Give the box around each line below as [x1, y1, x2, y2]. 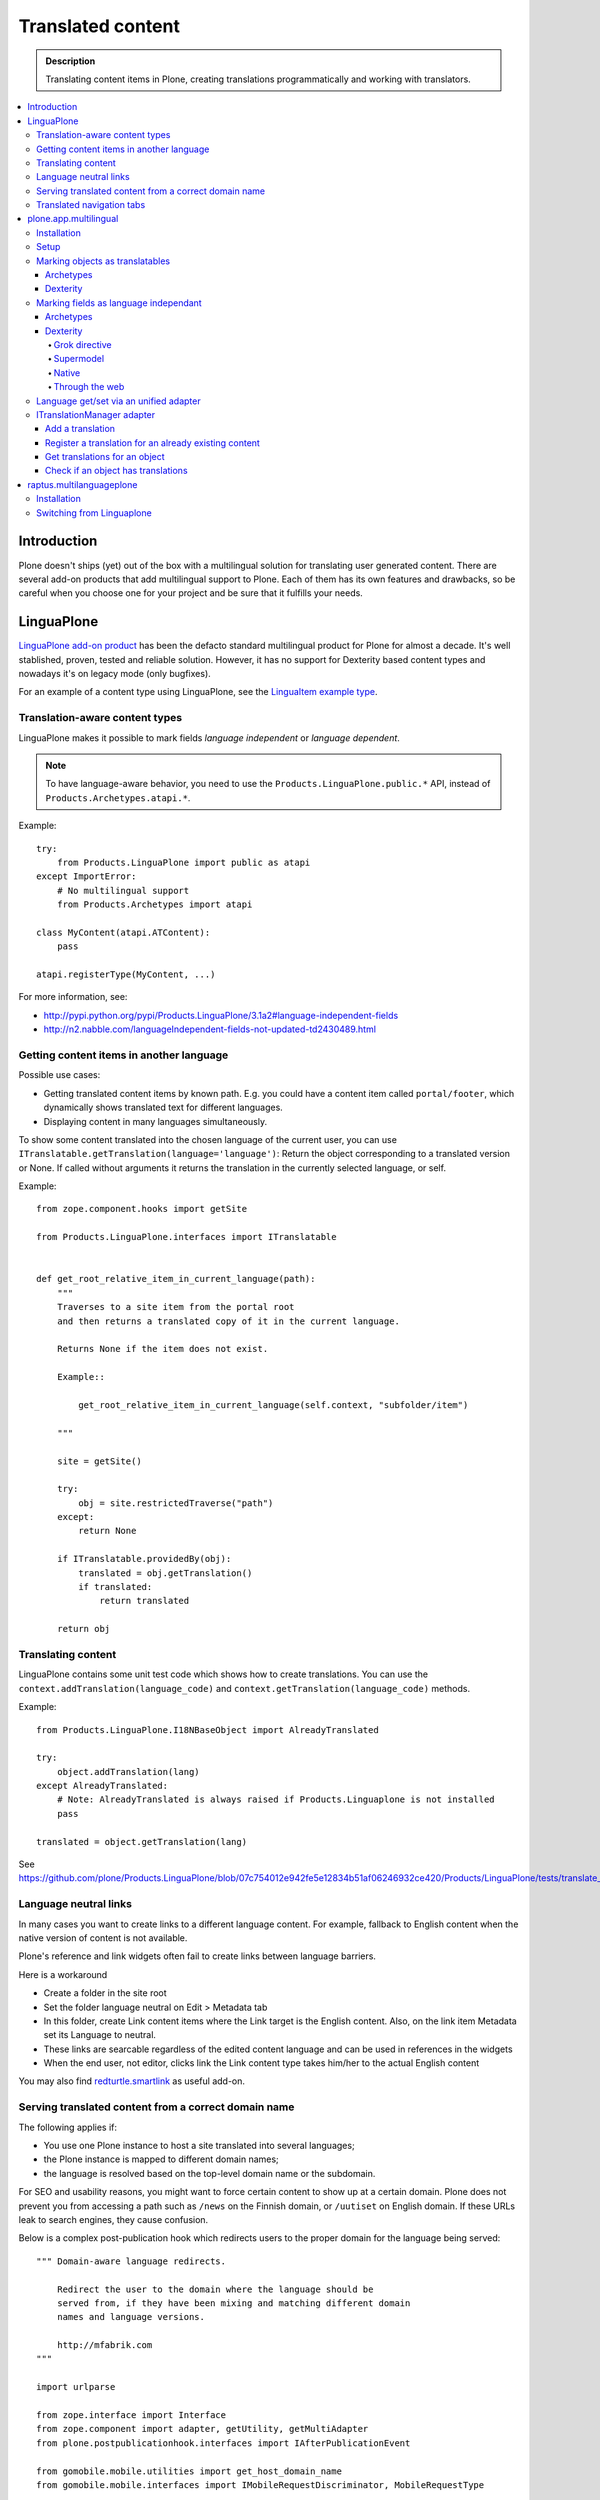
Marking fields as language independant [36, 296, 202, 309]
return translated [99, 1595, 190, 1607]
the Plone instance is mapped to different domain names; [43, 2153, 279, 2165]
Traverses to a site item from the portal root [56, 1301, 295, 1313]
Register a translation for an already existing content [45, 436, 260, 449]
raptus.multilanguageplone [27, 478, 138, 490]
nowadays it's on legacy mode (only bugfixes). [18, 668, 212, 680]
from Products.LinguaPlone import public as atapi [56, 856, 311, 868]
